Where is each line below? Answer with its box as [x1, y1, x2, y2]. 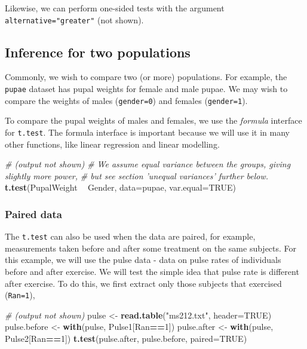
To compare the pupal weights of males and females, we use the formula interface [5, 114, 302, 127]
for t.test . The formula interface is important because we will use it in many [5, 125, 290, 138]
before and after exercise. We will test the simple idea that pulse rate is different [5, 265, 299, 278]
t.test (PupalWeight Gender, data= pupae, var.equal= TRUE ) [5, 181, 236, 194]
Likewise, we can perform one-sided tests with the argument [5, 2, 225, 14]
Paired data [5, 206, 62, 221]
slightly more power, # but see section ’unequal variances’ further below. [5, 169, 269, 182]
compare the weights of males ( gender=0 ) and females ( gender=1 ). [5, 94, 248, 106]
